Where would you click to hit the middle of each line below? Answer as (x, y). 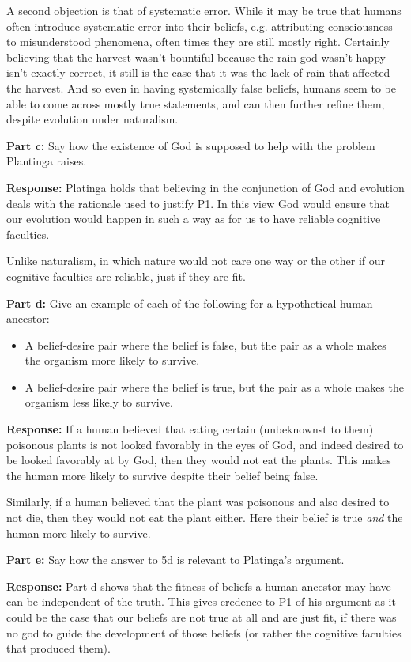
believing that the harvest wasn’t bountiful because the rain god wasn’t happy (196, 57)
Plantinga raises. (47, 161)
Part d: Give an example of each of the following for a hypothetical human (190, 303)
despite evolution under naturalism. (92, 119)
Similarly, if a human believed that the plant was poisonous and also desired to (198, 502)
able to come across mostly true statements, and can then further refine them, (196, 103)
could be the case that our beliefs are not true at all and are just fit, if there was (202, 617)
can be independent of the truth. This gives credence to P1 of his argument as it (201, 601)
